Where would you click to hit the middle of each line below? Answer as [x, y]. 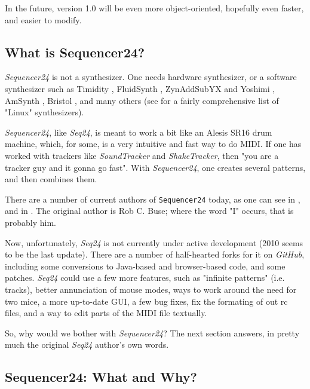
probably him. [31, 222]
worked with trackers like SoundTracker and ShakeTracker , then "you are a [142, 155]
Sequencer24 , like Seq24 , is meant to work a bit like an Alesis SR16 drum [139, 132]
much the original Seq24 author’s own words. [87, 344]
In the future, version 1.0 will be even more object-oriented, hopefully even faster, [154, 8]
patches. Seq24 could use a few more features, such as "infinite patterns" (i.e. [145, 278]
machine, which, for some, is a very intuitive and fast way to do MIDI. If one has [153, 144]
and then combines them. [51, 179]
